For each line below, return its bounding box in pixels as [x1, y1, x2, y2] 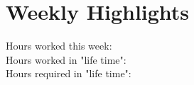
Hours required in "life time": [6, 66, 131, 81]
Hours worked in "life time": [6, 52, 126, 67]
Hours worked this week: [6, 38, 112, 53]
